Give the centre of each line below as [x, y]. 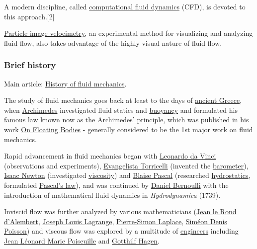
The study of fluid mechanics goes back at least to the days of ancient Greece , [123, 100]
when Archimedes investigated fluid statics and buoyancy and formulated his [121, 110]
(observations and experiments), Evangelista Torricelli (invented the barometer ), [126, 165]
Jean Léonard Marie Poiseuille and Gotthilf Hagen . [82, 240]
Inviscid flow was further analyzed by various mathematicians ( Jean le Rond [120, 211]
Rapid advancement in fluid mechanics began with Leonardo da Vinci [110, 156]
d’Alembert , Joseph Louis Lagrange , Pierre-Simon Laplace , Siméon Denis [116, 221]
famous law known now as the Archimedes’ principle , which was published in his [127, 120]
